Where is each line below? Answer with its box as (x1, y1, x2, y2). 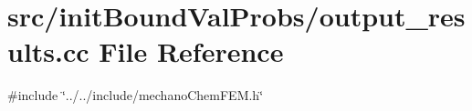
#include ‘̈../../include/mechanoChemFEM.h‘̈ (7, 86, 264, 105)
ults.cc (7, 33, 89, 70)
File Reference (99, 33, 284, 70)
